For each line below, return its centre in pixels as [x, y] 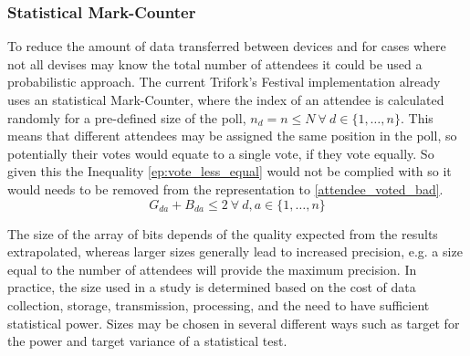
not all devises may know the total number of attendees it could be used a [215, 63]
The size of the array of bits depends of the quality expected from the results [223, 233]
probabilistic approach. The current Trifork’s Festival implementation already [224, 82]
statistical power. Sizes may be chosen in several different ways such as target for [234, 323]
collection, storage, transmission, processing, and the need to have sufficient [219, 304]
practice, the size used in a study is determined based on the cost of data [212, 287]
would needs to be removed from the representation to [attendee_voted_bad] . [225, 188]
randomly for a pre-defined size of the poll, [127, 117]
